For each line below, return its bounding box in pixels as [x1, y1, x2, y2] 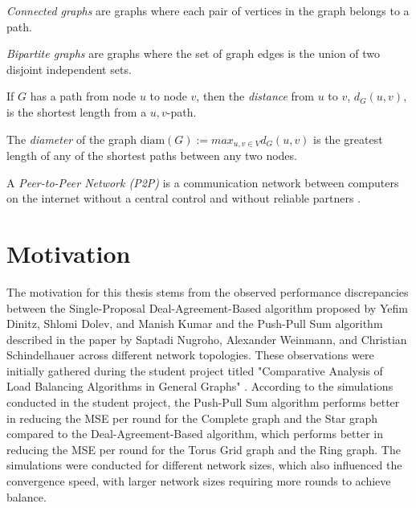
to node [149, 88, 187, 104]
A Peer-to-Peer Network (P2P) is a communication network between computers [6, 174, 399, 190]
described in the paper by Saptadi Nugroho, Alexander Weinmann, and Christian [6, 330, 407, 347]
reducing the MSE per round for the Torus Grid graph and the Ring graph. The [6, 440, 401, 457]
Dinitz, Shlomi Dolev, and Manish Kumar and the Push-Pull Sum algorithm [6, 315, 383, 332]
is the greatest [313, 130, 383, 147]
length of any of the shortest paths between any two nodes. [6, 147, 297, 164]
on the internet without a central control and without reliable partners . [6, 190, 361, 207]
